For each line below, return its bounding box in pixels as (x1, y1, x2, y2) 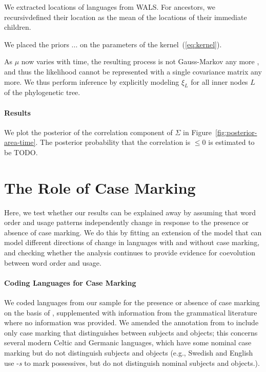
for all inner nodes (191, 76, 248, 87)
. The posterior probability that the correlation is (35, 137, 191, 147)
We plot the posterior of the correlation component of (4, 126, 173, 137)
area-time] (4, 137, 36, 147)
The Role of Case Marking (4, 177, 196, 198)
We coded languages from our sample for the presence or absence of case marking (4, 297, 260, 308)
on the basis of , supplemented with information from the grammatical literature (4, 307, 257, 318)
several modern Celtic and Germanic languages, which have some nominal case (4, 337, 252, 348)
